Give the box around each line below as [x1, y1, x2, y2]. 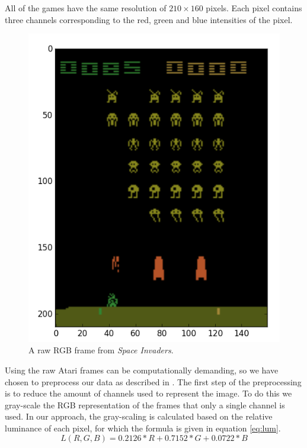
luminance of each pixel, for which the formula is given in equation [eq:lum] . [5, 421, 281, 434]
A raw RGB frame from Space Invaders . [28, 344, 174, 356]
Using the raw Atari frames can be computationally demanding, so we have [5, 363, 279, 376]
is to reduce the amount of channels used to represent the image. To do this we [5, 387, 292, 399]
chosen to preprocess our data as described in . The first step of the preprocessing [5, 375, 302, 388]
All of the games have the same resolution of [5, 2, 167, 14]
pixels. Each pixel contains [206, 2, 302, 14]
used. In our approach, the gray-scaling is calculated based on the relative [5, 410, 273, 423]
